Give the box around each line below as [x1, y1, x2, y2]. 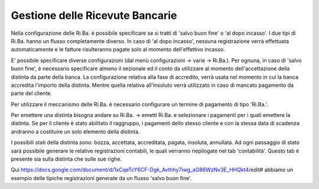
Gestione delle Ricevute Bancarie [11, 9, 177, 22]
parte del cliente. [11, 90, 53, 97]
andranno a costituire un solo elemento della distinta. [11, 128, 140, 135]
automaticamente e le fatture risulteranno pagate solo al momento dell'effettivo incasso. [11, 46, 225, 53]
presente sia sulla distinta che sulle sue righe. [11, 155, 122, 162]
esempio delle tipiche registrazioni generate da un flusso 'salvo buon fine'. [11, 174, 192, 181]
